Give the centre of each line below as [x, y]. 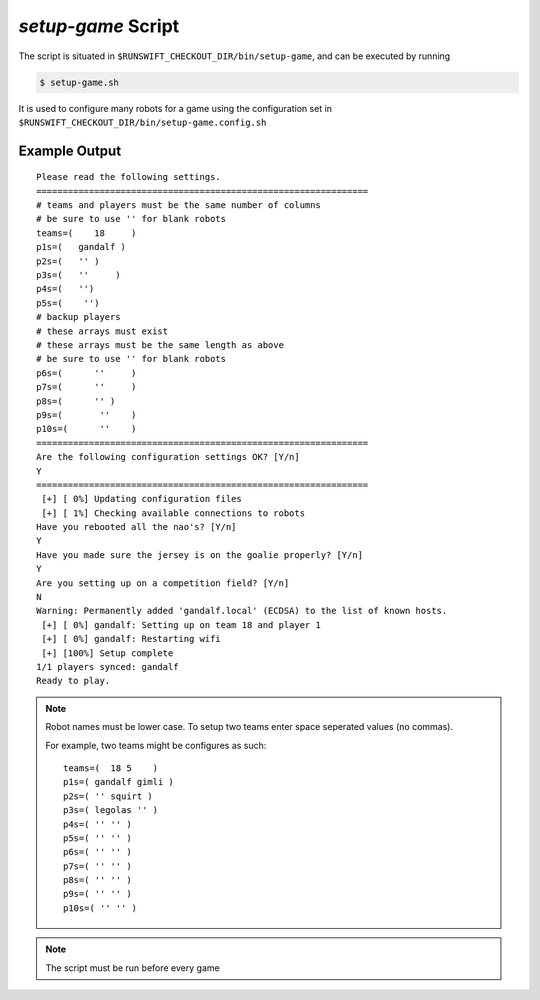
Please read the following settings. [129, 177]
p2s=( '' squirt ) [108, 796]
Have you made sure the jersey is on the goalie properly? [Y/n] [200, 554]
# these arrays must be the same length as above [160, 345]
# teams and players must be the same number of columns [179, 205]
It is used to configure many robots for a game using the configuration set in [175, 108]
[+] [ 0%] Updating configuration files [141, 499]
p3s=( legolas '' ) [111, 810]
